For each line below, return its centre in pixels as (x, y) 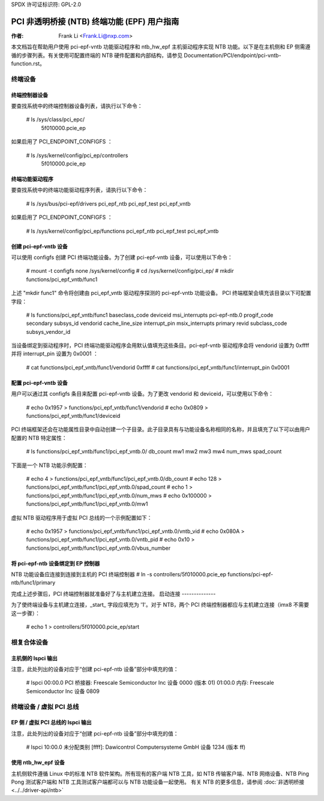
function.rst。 (28, 64)
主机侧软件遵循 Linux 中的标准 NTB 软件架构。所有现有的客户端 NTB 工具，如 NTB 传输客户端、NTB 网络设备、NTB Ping (160, 773)
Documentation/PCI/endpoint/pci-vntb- (232, 55)
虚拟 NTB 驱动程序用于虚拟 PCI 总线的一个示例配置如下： (82, 517)
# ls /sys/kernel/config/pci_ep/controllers (77, 155)
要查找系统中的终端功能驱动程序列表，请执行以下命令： (79, 190)
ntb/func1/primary (33, 583)
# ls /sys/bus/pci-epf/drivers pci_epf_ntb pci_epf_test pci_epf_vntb (109, 203)
